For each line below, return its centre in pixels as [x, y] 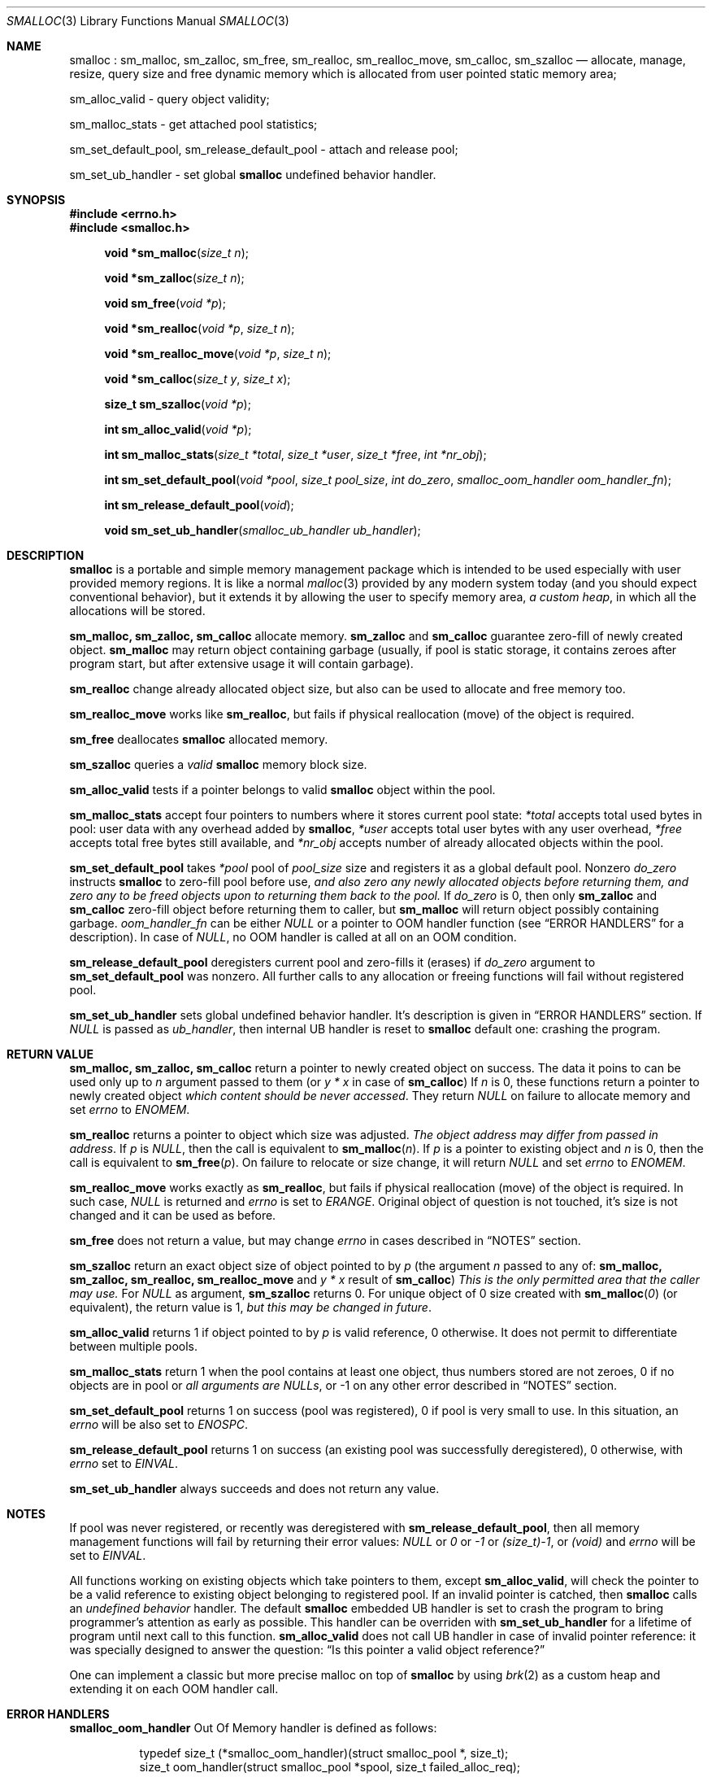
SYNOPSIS [36, 200]
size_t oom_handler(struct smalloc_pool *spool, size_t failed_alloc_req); [330, 1767]
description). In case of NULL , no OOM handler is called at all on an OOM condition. [293, 937]
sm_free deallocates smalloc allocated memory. [199, 739]
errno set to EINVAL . [124, 1463]
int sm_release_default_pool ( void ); [199, 505]
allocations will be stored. [137, 611]
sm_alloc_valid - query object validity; [169, 99]
